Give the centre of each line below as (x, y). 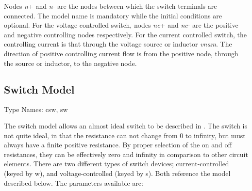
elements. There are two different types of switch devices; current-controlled (117, 164)
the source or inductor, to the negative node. (70, 63)
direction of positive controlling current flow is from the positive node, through (121, 53)
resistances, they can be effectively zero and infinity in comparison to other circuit (126, 154)
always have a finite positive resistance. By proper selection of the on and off (118, 145)
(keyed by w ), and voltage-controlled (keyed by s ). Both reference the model (117, 173)
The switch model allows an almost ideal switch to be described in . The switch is (126, 125)
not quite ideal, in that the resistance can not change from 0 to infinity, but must (125, 135)
